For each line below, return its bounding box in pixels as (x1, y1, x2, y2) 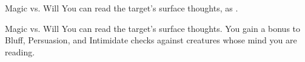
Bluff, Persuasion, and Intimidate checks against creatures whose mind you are (5, 34, 297, 46)
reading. (5, 45, 35, 58)
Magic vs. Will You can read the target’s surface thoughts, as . (5, 2, 238, 14)
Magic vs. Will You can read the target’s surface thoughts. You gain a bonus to (5, 22, 301, 34)
